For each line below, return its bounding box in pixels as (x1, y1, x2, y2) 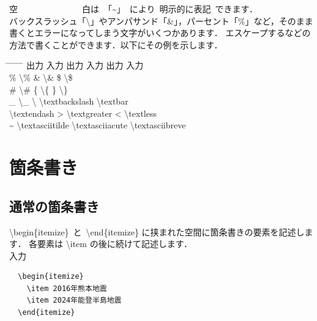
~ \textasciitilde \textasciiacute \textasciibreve (9, 119, 186, 131)
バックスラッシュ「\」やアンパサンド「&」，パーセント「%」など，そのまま (9, 14, 313, 27)
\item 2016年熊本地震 (26, 284, 107, 293)
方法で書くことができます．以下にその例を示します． (9, 38, 223, 51)
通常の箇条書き (9, 196, 99, 215)
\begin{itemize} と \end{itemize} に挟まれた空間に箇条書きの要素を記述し (9, 225, 305, 238)
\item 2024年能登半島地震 (26, 296, 122, 305)
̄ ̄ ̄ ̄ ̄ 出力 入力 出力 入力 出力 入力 (9, 59, 144, 72)
